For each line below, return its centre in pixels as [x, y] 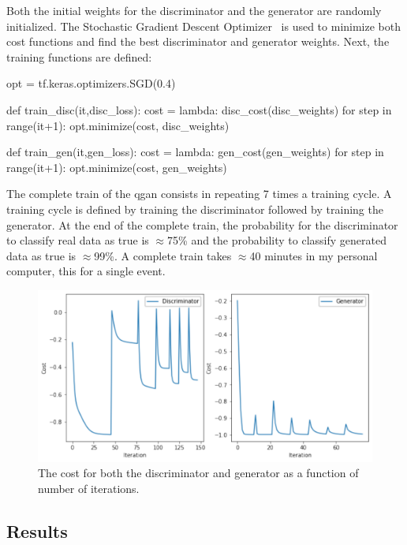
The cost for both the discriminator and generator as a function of [198, 473]
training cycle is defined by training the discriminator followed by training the [195, 209]
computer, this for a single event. [86, 271]
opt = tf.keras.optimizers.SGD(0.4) [91, 83]
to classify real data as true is [78, 240]
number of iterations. [89, 488]
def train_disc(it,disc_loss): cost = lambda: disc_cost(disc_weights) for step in [199, 109]
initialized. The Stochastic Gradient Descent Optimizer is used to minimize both [204, 26]
